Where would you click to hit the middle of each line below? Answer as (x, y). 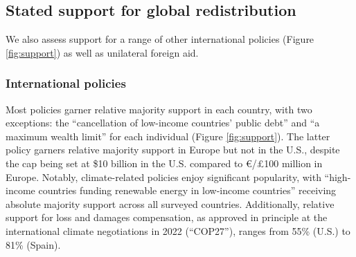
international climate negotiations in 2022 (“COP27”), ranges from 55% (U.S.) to (178, 230)
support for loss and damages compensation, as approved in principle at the (167, 217)
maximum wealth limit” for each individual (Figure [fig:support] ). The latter (168, 136)
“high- (338, 177)
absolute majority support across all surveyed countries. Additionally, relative (170, 203)
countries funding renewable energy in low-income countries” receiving (187, 190)
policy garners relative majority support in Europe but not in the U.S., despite (173, 150)
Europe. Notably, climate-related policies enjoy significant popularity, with (163, 177)
